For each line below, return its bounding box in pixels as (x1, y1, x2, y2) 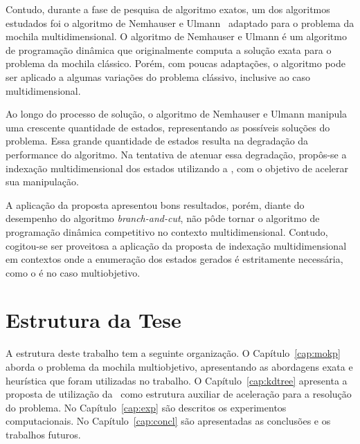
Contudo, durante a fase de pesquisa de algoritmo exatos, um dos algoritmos (6, 2, 330, 16)
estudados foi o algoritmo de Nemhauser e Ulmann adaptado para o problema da (6, 15, 354, 30)
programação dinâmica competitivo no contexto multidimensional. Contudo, (6, 224, 328, 239)
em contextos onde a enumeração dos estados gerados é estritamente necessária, (6, 252, 343, 266)
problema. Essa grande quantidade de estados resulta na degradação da (6, 133, 309, 148)
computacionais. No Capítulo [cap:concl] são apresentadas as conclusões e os (6, 414, 331, 428)
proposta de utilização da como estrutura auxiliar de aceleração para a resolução (6, 387, 352, 401)
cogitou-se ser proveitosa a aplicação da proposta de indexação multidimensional (6, 238, 347, 252)
